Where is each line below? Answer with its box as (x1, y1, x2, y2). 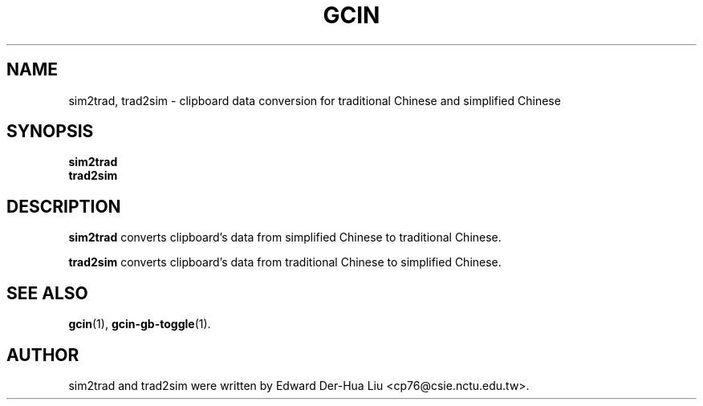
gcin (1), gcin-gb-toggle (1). (68, 317, 211, 331)
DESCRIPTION (6, 196, 121, 217)
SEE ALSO (6, 282, 88, 303)
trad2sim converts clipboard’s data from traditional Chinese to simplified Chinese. (68, 255, 502, 270)
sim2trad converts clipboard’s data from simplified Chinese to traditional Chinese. (68, 230, 502, 245)
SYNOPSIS (6, 121, 94, 142)
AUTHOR (6, 344, 79, 365)
